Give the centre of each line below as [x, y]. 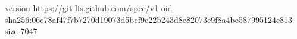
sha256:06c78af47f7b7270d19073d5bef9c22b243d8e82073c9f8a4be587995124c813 [149, 19]
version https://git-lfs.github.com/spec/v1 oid [89, 8]
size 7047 [21, 31]
